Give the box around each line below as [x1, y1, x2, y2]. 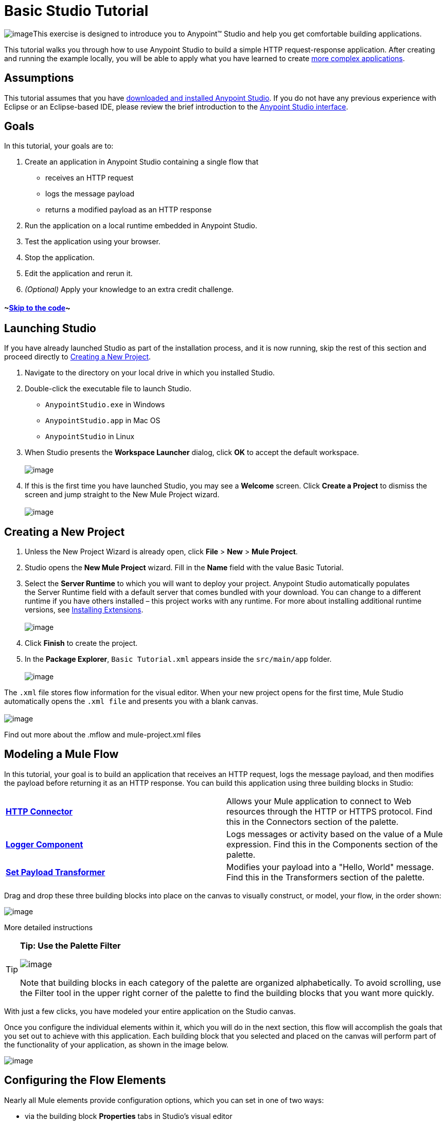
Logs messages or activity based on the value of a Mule [226, 828, 443, 839]
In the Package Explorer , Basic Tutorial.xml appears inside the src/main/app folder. [25, 654, 332, 663]
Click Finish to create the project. [25, 638, 138, 647]
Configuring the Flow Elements [4, 1074, 166, 1087]
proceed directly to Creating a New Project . [4, 352, 151, 361]
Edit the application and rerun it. [25, 269, 133, 278]
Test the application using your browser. [25, 237, 160, 246]
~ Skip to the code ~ [4, 303, 70, 313]
